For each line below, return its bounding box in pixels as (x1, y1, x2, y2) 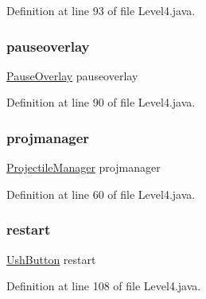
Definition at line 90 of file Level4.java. (6, 94, 196, 111)
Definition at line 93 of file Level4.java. (6, 2, 196, 18)
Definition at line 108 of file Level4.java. (6, 278, 201, 294)
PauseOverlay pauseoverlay (6, 67, 138, 83)
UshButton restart (6, 250, 96, 267)
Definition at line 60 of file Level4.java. (6, 185, 196, 202)
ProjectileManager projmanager (6, 159, 161, 176)
